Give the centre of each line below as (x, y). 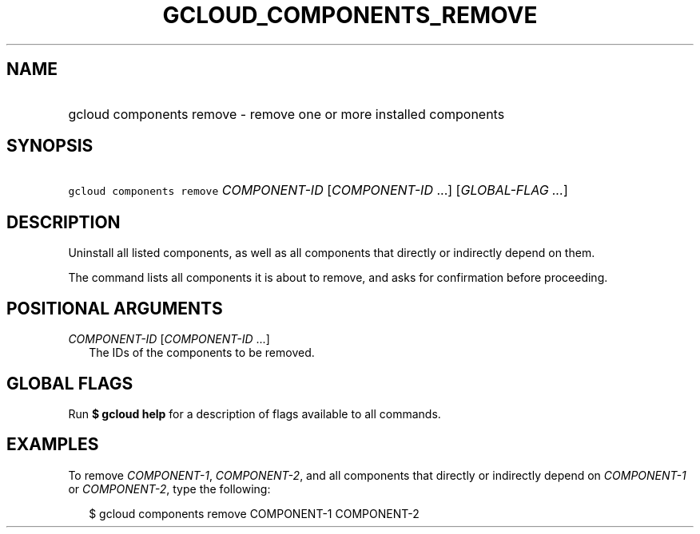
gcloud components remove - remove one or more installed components (286, 114)
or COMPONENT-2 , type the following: (169, 489)
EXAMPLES (53, 445)
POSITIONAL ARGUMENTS (115, 308)
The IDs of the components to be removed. (202, 353)
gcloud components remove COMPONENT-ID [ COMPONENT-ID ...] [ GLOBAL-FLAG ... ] (318, 190)
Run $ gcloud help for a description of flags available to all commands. (255, 413)
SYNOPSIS (50, 146)
